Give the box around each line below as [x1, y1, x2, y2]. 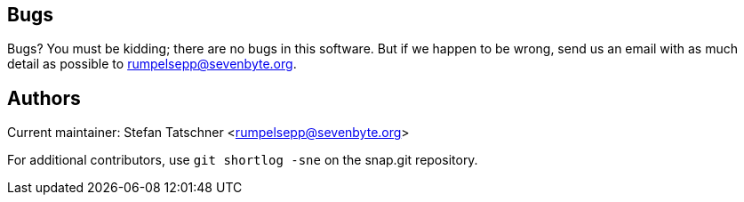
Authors [7, 86, 81, 109]
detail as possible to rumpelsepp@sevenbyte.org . [7, 56, 297, 72]
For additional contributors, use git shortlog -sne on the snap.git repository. [7, 152, 478, 168]
